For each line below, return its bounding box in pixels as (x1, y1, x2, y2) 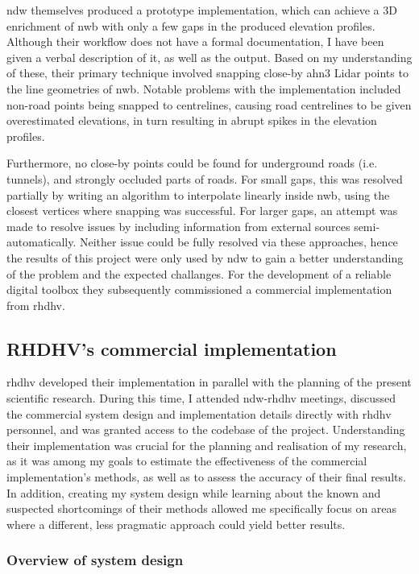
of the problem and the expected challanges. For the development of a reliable (6, 265, 392, 282)
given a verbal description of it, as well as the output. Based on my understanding (6, 48, 413, 65)
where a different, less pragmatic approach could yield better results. (6, 515, 346, 532)
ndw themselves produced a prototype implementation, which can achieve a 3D (6, 2, 397, 18)
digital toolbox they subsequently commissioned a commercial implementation (6, 281, 392, 298)
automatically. (6, 233, 77, 250)
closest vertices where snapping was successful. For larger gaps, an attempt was (6, 202, 398, 219)
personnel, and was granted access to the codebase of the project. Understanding (6, 421, 405, 438)
